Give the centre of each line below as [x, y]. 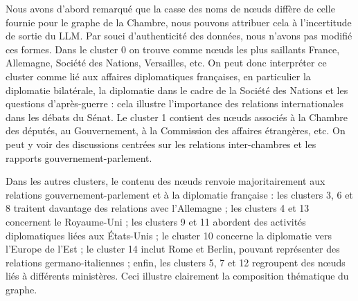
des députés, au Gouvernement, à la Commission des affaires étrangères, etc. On [176, 130]
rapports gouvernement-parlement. [79, 157]
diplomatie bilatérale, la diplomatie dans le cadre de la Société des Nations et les [177, 90]
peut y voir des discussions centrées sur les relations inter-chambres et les [161, 144]
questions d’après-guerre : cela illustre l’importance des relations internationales [175, 103]
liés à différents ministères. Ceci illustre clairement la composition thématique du [177, 276]
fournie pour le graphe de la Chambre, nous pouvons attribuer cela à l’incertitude [179, 22]
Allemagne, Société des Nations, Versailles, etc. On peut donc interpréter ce [166, 63]
